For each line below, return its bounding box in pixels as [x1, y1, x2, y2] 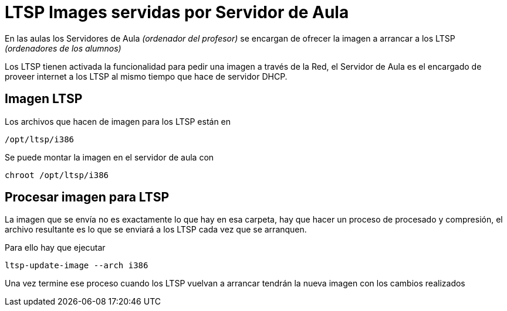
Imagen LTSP [5, 91, 83, 107]
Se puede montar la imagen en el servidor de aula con [5, 152, 214, 162]
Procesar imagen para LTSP [5, 190, 170, 205]
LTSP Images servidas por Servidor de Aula [5, 2, 349, 22]
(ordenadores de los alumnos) [5, 43, 121, 53]
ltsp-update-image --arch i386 [5, 261, 148, 271]
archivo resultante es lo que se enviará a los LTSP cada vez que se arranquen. [5, 224, 307, 235]
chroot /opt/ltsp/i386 [5, 170, 109, 180]
